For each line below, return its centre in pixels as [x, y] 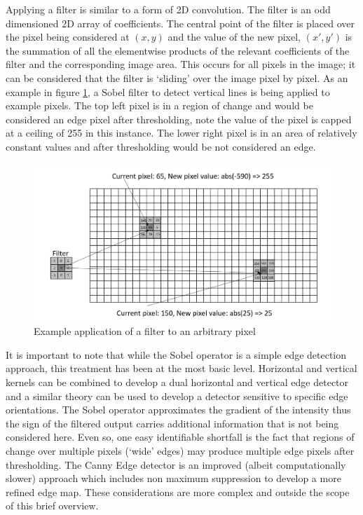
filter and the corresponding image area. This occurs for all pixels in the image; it [181, 64]
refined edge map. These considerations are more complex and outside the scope [178, 492]
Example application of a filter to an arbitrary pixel [145, 331]
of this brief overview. [52, 506]
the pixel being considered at [68, 37]
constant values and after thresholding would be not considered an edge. [161, 146]
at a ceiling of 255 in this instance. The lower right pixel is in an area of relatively [181, 133]
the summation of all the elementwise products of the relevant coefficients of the [178, 50]
